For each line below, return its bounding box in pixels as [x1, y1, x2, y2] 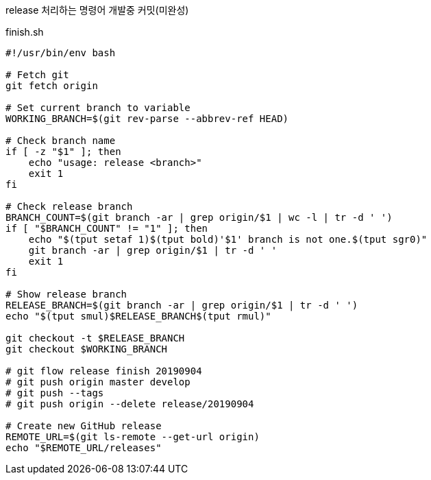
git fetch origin [5, 80, 98, 91]
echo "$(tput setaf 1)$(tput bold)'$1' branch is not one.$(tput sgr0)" [28, 234, 428, 245]
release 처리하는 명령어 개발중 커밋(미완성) [5, 4, 189, 16]
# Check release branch [5, 201, 133, 212]
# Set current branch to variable [5, 102, 190, 113]
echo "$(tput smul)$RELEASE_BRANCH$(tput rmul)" [5, 311, 271, 322]
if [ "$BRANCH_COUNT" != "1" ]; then [5, 223, 208, 234]
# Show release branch [5, 289, 127, 300]
